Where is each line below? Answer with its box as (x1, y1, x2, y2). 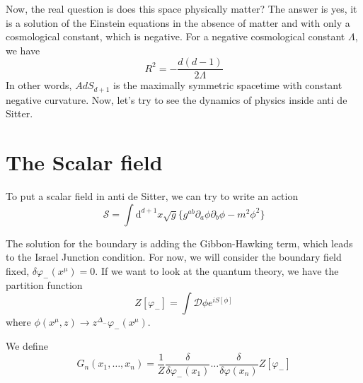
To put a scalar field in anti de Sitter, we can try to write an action (6, 189, 299, 204)
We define (6, 338, 48, 353)
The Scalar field (6, 148, 163, 177)
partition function (6, 277, 83, 292)
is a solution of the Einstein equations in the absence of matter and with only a (6, 15, 350, 30)
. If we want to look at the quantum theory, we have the (95, 263, 339, 278)
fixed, (6, 263, 30, 278)
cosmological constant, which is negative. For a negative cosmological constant (6, 29, 345, 44)
